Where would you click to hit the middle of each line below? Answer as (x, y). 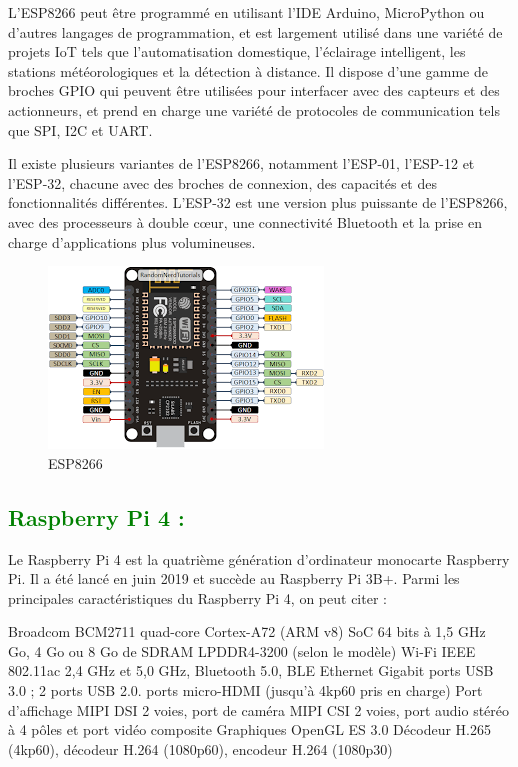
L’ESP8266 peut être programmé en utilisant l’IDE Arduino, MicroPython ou (246, 12)
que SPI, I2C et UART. (80, 129)
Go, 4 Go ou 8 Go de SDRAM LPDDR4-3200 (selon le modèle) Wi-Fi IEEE (242, 650)
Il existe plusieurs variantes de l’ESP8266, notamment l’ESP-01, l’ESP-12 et (241, 163)
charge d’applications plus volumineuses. (132, 241)
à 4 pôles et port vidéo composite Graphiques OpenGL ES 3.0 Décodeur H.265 (249, 729)
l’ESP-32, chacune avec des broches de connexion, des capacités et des (222, 182)
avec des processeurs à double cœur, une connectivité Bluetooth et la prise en (245, 221)
